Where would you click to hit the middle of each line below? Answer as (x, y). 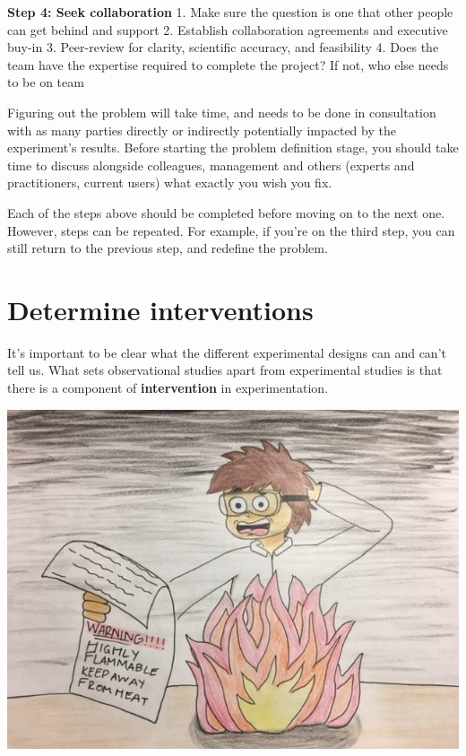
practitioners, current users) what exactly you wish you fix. (170, 182)
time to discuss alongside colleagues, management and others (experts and (211, 165)
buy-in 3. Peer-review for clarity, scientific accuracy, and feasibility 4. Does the (223, 47)
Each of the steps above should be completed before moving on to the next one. (226, 212)
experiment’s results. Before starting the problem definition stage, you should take (233, 148)
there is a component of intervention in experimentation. (168, 388)
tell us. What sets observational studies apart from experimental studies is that (225, 370)
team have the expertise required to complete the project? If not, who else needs (228, 64)
